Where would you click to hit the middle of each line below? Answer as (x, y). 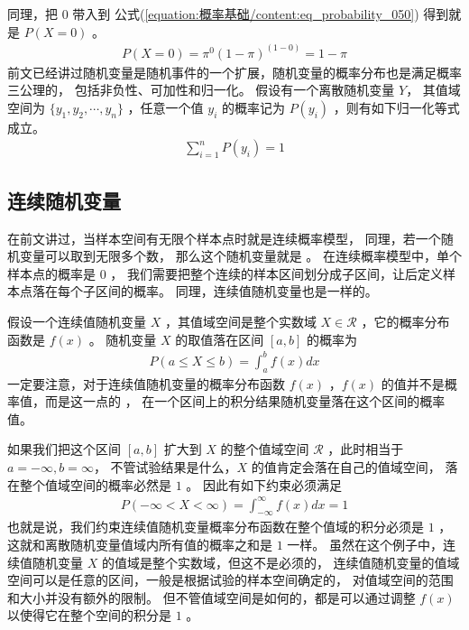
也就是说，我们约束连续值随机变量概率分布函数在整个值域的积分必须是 (216, 527)
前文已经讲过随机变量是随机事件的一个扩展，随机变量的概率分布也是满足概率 (234, 72)
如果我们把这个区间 (64, 449)
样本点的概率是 (51, 273)
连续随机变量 (64, 200)
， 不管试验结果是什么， (165, 466)
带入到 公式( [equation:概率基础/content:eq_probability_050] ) (246, 14)
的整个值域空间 (265, 449)
